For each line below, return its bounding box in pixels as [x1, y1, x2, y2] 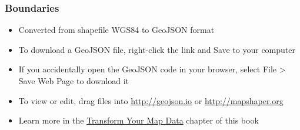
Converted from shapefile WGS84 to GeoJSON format [18, 24, 215, 36]
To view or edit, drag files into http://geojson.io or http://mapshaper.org [18, 94, 284, 106]
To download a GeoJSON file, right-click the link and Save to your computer [18, 43, 295, 55]
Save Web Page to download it [18, 75, 129, 86]
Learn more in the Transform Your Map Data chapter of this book [18, 114, 259, 126]
